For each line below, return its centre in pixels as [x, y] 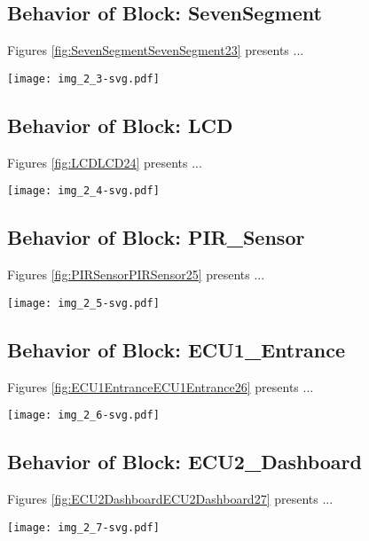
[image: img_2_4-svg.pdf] [83, 191]
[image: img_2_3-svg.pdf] [83, 78]
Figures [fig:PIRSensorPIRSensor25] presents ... [136, 274]
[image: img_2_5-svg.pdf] [83, 303]
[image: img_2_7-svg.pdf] [83, 527]
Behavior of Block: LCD [120, 125]
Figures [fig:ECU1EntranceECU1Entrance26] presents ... [161, 386]
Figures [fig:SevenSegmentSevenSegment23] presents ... [156, 50]
